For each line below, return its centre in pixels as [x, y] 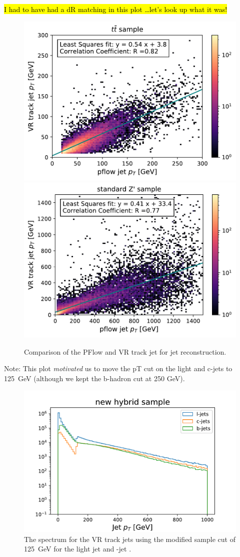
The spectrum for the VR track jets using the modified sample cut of [130, 539]
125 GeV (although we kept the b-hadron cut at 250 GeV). [94, 378]
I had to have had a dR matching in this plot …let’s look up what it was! [116, 9]
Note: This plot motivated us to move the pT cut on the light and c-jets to [118, 368]
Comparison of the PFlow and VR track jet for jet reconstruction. [125, 351]
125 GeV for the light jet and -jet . [78, 549]
